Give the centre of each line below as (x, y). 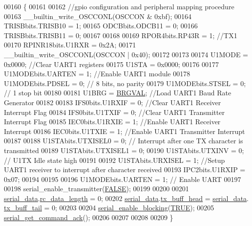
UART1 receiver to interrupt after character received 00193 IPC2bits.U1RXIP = (125, 169)
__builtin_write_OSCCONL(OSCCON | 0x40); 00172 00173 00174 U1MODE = (126, 54)
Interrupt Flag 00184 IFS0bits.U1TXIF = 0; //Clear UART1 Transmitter (114, 112)
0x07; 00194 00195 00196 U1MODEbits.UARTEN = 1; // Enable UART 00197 (123, 179)
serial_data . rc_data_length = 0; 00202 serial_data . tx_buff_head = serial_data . (126, 198)
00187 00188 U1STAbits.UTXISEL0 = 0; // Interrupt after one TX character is (124, 141)
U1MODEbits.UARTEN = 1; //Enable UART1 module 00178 (97, 74)
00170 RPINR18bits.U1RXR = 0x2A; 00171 (70, 45)
